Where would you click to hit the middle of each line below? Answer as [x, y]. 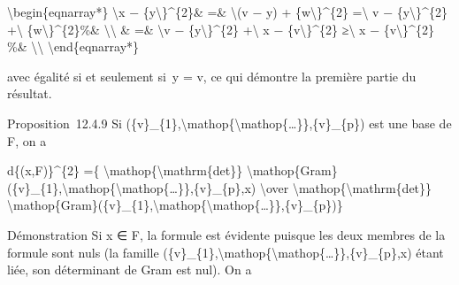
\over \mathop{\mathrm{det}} [346, 187]
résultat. [30, 93]
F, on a [27, 140]
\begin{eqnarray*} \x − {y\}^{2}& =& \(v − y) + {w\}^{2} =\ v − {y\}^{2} [227, 12]
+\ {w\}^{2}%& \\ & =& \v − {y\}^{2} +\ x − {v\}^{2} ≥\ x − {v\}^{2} [221, 29]
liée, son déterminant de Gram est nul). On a [130, 270]
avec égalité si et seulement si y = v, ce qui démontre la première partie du [212, 76]
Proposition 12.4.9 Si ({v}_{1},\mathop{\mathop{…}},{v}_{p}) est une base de [229, 123]
